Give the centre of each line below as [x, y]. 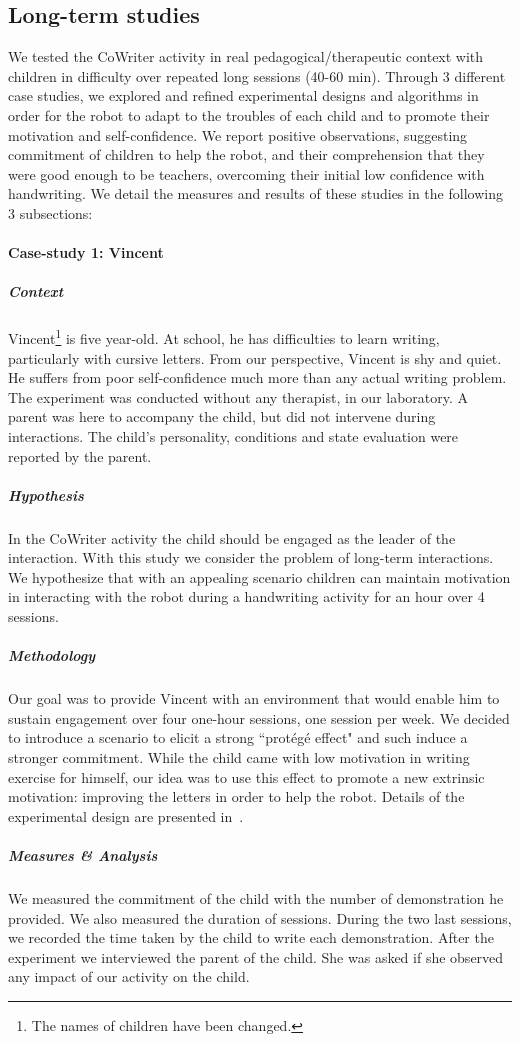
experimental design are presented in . [126, 815]
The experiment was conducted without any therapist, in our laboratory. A [238, 396]
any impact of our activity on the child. [129, 976]
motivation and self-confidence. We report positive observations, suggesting [238, 134]
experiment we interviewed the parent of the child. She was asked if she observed [256, 956]
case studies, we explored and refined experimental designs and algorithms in [243, 95]
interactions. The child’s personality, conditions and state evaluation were [233, 435]
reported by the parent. [80, 455]
